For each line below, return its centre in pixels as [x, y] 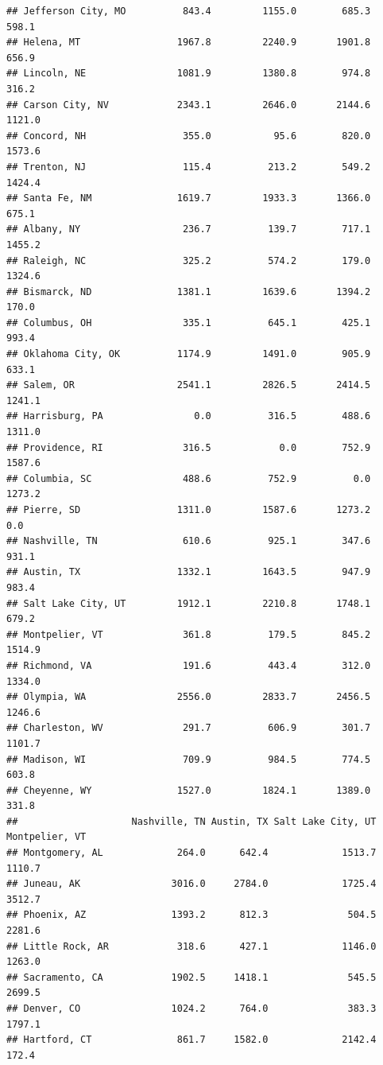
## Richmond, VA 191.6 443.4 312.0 [189, 665]
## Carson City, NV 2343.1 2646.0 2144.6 [189, 105]
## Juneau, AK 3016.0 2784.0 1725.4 [191, 884]
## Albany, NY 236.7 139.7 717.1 [189, 229]
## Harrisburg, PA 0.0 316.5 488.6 [189, 416]
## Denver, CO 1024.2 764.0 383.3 [191, 1009]
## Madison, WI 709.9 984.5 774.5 [189, 759]
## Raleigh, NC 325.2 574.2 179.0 [189, 260]
